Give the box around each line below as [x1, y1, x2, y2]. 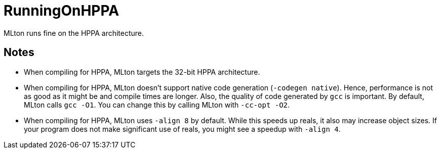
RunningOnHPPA [4, 2, 119, 19]
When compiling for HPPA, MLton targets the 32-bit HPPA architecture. [24, 67, 260, 76]
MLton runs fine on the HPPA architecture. [4, 28, 144, 37]
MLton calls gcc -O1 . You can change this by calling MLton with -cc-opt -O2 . [24, 100, 290, 109]
